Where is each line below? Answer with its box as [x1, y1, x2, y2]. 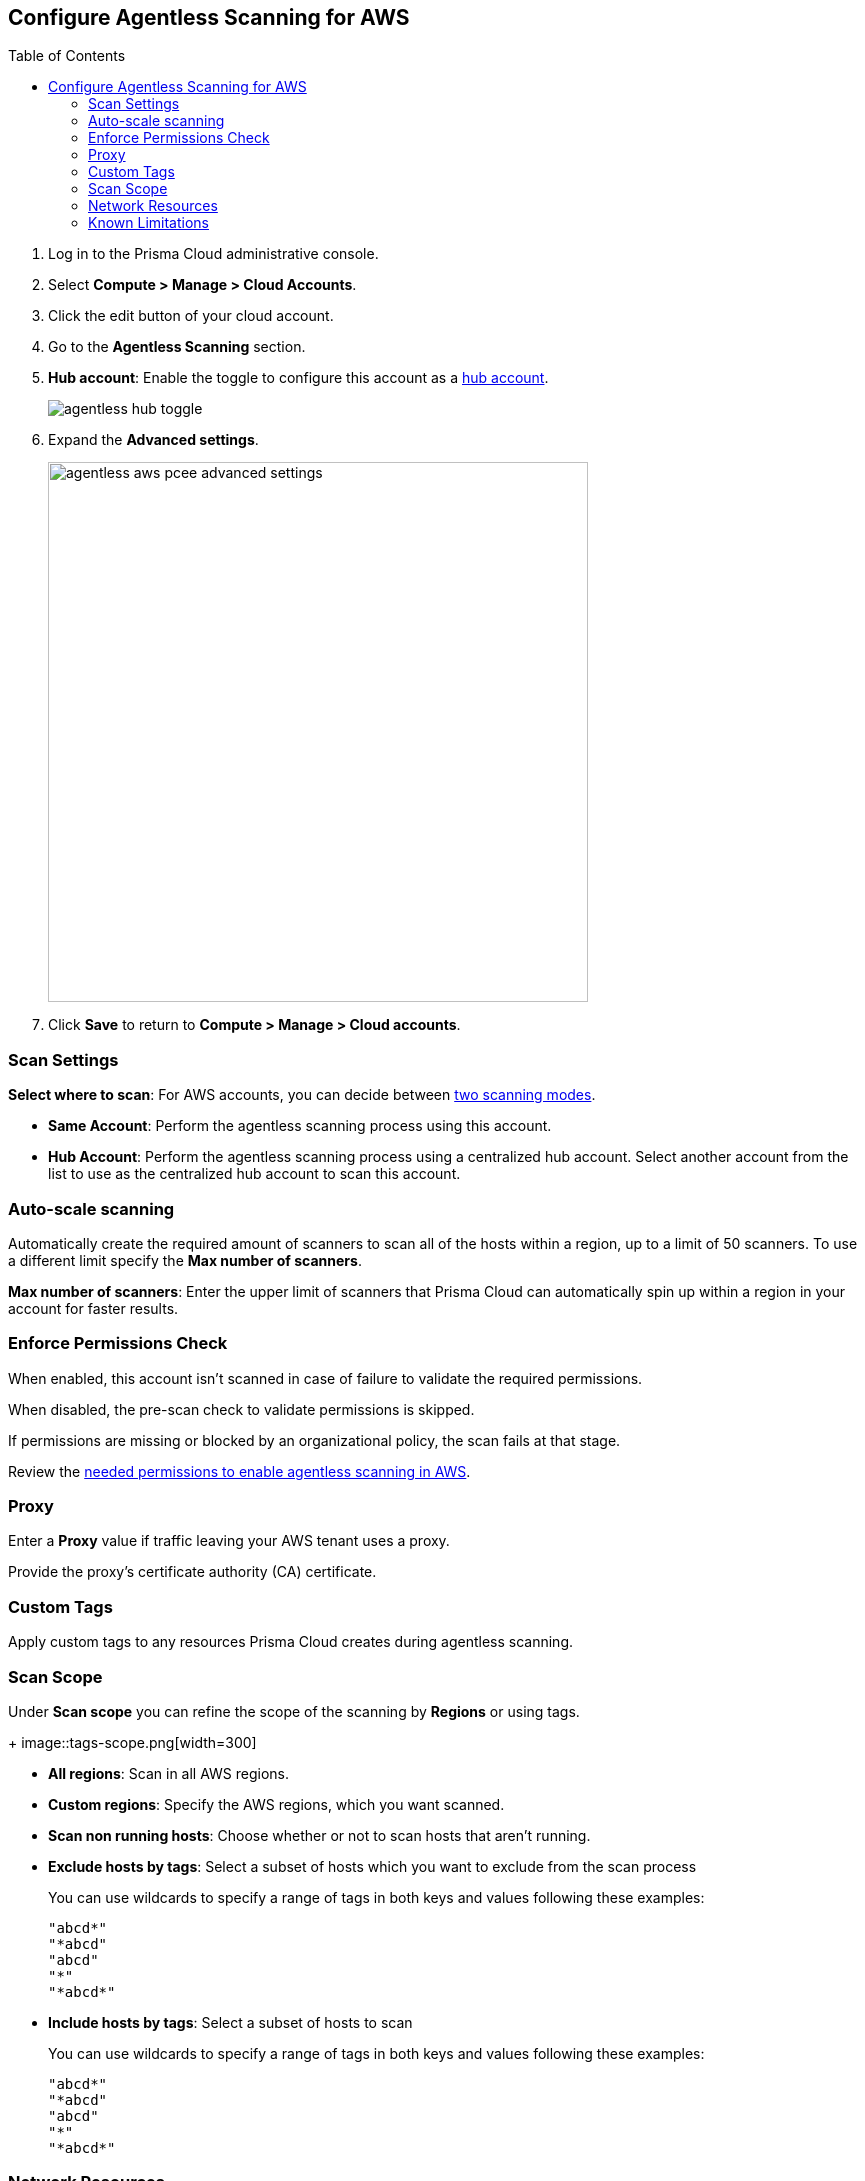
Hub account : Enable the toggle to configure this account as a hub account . [48, 369, 549, 387]
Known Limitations [88, 214, 209, 232]
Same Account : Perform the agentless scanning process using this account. [48, 1117, 552, 1135]
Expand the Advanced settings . [48, 431, 259, 449]
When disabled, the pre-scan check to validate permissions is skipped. [8, 1400, 475, 1418]
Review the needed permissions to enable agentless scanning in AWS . [8, 1462, 471, 1480]
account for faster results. [8, 1299, 179, 1317]
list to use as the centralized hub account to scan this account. [48, 1165, 461, 1183]
